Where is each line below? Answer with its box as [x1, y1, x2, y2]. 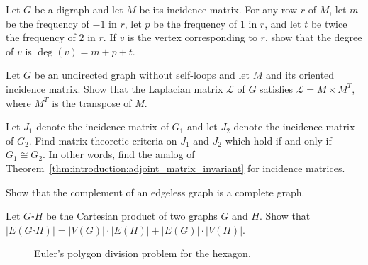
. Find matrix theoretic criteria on [28, 132, 177, 147]
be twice [311, 16, 347, 30]
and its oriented [265, 67, 335, 82]
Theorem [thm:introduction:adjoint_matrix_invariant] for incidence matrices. [6, 160, 345, 175]
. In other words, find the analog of [43, 147, 195, 162]
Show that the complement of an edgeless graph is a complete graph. [6, 184, 305, 199]
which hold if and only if [225, 132, 332, 147]
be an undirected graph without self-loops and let [34, 67, 250, 82]
